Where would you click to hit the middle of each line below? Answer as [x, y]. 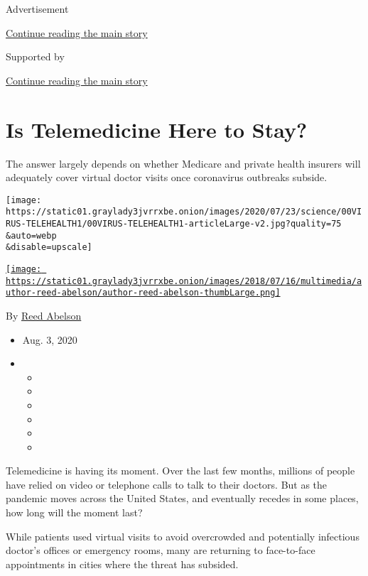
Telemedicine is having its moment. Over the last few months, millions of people [180, 471]
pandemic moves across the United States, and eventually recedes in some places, [182, 498]
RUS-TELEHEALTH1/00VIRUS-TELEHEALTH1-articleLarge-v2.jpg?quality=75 [174, 224]
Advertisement [37, 9]
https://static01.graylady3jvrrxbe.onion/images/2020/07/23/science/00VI [184, 212]
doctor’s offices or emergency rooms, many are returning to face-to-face [161, 550]
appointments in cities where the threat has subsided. [122, 564]
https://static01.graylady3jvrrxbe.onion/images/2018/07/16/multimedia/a [184, 281]
